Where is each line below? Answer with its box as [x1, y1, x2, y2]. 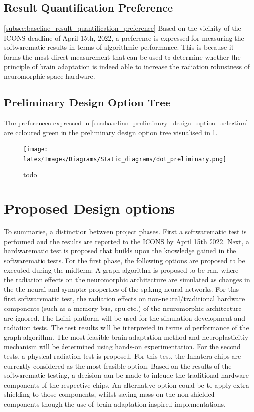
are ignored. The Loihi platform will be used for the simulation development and [4, 312, 246, 323]
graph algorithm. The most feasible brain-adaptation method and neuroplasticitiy [4, 331, 249, 342]
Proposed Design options [4, 198, 175, 218]
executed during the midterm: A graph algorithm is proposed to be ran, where [4, 265, 239, 275]
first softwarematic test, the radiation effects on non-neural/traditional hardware [4, 293, 245, 304]
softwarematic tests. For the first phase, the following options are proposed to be [4, 255, 245, 265]
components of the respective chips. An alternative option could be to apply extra [4, 379, 249, 390]
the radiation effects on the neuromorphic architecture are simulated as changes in [4, 274, 250, 285]
